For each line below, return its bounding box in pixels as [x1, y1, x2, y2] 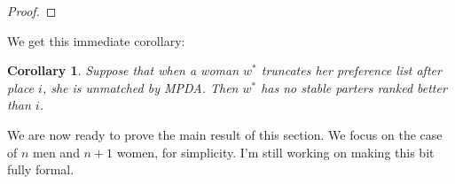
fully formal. [7, 160, 75, 179]
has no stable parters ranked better [261, 78, 447, 96]
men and [33, 142, 80, 161]
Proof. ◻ [7, 2, 57, 19]
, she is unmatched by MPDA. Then [42, 78, 239, 96]
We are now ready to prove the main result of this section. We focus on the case [7, 125, 443, 143]
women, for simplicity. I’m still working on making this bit [116, 142, 435, 161]
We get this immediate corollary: [7, 31, 185, 50]
